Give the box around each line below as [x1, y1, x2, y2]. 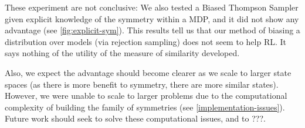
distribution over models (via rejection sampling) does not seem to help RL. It [5, 35, 286, 47]
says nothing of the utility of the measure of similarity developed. [5, 47, 240, 59]
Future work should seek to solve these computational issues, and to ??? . [5, 112, 266, 124]
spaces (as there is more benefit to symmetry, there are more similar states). [5, 78, 279, 90]
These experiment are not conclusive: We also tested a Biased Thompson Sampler [5, 1, 299, 13]
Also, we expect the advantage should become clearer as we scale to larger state [5, 66, 292, 78]
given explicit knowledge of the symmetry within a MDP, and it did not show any [5, 12, 299, 25]
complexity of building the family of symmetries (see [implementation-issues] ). [5, 101, 285, 113]
